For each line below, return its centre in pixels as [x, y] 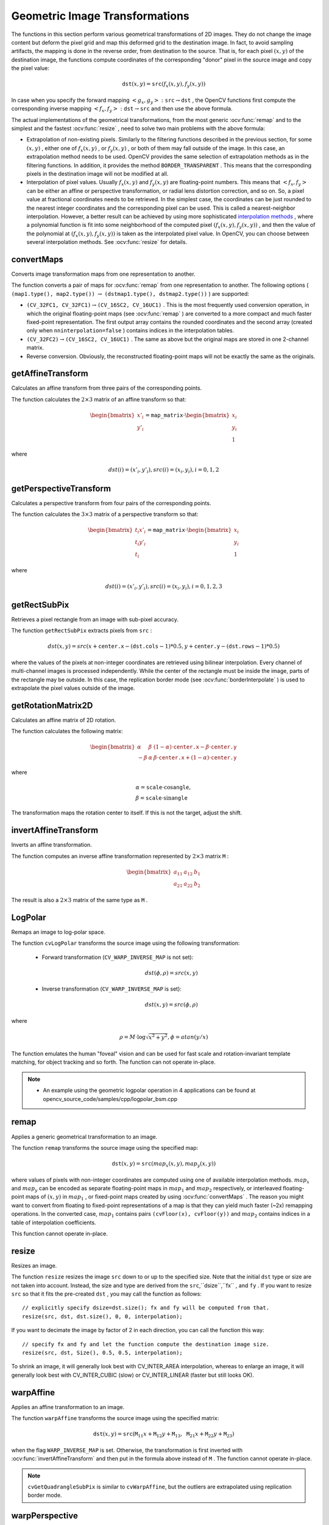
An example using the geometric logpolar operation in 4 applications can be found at [149, 1090]
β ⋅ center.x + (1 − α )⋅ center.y [195, 758]
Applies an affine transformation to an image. [68, 1407]
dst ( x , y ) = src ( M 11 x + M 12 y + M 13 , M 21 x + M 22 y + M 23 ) [164, 1435]
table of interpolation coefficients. [54, 1222]
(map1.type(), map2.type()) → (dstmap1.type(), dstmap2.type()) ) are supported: [130, 293]
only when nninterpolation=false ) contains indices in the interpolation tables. [130, 331]
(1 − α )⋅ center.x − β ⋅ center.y [195, 747]
